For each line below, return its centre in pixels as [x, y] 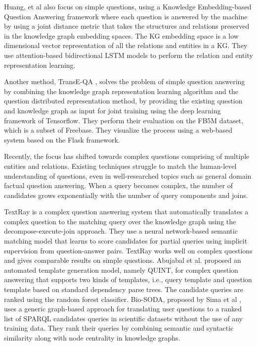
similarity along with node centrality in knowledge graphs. [92, 338]
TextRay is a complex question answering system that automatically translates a [126, 212]
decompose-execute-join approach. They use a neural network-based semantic [121, 231]
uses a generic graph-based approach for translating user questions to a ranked [123, 309]
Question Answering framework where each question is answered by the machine [126, 16]
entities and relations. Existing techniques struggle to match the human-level [120, 166]
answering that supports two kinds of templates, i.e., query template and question [128, 279]
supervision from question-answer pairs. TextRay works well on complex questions [128, 250]
